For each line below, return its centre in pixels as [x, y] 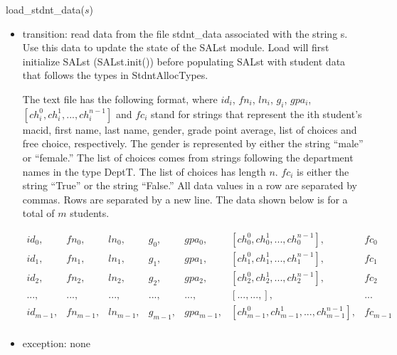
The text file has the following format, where [120, 99]
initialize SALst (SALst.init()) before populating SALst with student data [184, 61]
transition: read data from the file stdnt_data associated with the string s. [185, 33]
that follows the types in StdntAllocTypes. [115, 75]
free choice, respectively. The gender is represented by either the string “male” [193, 143]
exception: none [57, 343]
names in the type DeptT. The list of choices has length [144, 171]
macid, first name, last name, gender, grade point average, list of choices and [190, 129]
